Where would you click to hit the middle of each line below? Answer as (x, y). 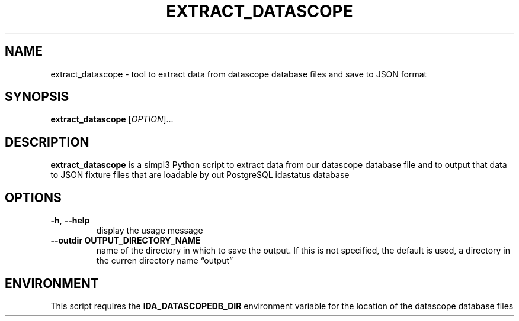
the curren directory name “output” (165, 261)
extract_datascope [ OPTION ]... (112, 119)
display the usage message (150, 231)
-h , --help (70, 221)
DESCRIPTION (47, 142)
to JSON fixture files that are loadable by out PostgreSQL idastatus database (200, 175)
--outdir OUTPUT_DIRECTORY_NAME (126, 241)
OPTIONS (33, 197)
